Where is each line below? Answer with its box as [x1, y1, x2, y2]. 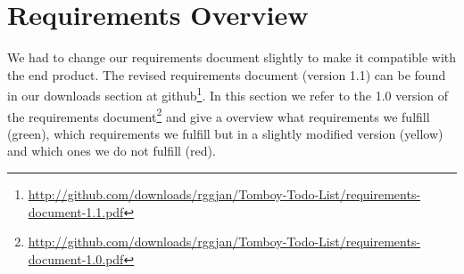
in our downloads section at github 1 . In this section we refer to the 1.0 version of [7, 84, 449, 104]
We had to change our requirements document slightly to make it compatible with [7, 48, 457, 67]
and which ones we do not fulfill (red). [7, 141, 216, 160]
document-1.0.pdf [28, 249, 124, 268]
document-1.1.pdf [28, 202, 124, 221]
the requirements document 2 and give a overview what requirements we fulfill [7, 104, 430, 125]
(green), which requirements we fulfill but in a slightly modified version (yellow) [7, 124, 443, 142]
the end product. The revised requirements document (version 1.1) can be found [7, 65, 446, 84]
